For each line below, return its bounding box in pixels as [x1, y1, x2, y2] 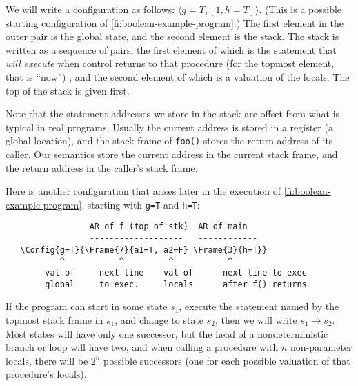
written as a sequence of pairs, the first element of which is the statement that [6, 42, 337, 57]
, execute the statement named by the [179, 299, 339, 313]
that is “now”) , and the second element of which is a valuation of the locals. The [6, 69, 350, 84]
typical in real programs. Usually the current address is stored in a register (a [6, 119, 333, 134]
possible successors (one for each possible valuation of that [103, 353, 350, 367]
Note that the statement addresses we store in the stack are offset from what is [6, 106, 340, 121]
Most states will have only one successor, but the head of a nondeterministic [6, 326, 328, 340]
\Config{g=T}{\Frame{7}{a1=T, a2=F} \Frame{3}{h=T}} [20, 244, 268, 255]
